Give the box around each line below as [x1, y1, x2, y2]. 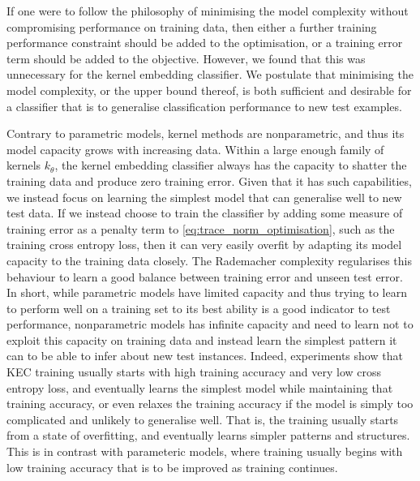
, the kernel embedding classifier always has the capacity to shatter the [54, 157, 407, 174]
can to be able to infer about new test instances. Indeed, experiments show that [6, 347, 403, 364]
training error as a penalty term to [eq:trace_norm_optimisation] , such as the [6, 220, 395, 237]
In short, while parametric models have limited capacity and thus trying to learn [6, 284, 407, 301]
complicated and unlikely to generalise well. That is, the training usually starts [6, 410, 399, 427]
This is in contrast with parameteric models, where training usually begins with [6, 443, 403, 460]
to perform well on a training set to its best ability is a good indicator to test [6, 299, 391, 316]
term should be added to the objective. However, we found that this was [6, 49, 366, 67]
